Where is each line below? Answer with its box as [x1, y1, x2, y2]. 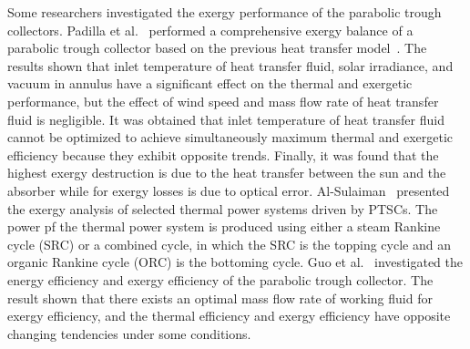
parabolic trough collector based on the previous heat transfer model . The [7, 38, 427, 57]
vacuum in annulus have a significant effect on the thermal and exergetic [7, 74, 413, 93]
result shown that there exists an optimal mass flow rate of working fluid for [7, 288, 433, 307]
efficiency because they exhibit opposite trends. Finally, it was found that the [7, 145, 439, 164]
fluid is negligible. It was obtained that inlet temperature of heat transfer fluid [7, 109, 444, 128]
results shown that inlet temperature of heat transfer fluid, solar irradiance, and [7, 56, 454, 75]
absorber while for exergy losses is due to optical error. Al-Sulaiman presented [7, 180, 450, 200]
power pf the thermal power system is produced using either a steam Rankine [7, 217, 441, 236]
